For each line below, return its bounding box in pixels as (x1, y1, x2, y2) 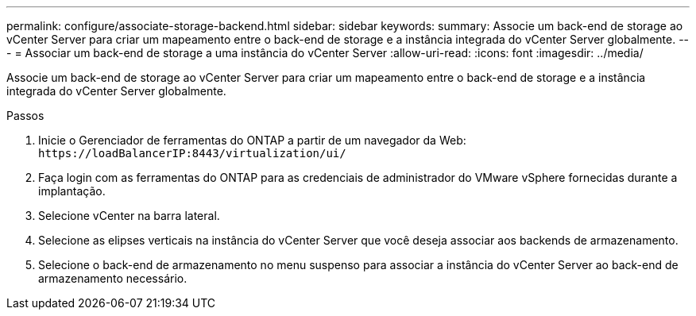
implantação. (38, 184, 106, 198)
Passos (6, 109, 44, 122)
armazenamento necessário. (38, 272, 188, 285)
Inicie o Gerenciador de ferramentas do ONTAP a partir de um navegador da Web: (38, 133, 466, 147)
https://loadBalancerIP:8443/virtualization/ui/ (38, 147, 346, 160)
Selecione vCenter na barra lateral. (38, 209, 220, 222)
